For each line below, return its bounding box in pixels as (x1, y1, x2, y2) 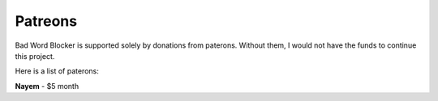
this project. (15, 51, 55, 61)
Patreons (15, 12, 77, 30)
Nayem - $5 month (15, 81, 79, 90)
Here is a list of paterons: (15, 66, 99, 76)
